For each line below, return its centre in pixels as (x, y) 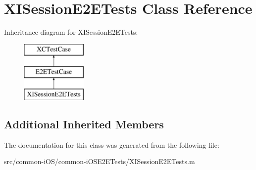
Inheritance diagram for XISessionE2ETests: (71, 32)
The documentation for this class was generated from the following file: (112, 144)
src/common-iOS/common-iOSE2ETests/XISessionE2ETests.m (100, 161)
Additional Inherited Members (84, 124)
